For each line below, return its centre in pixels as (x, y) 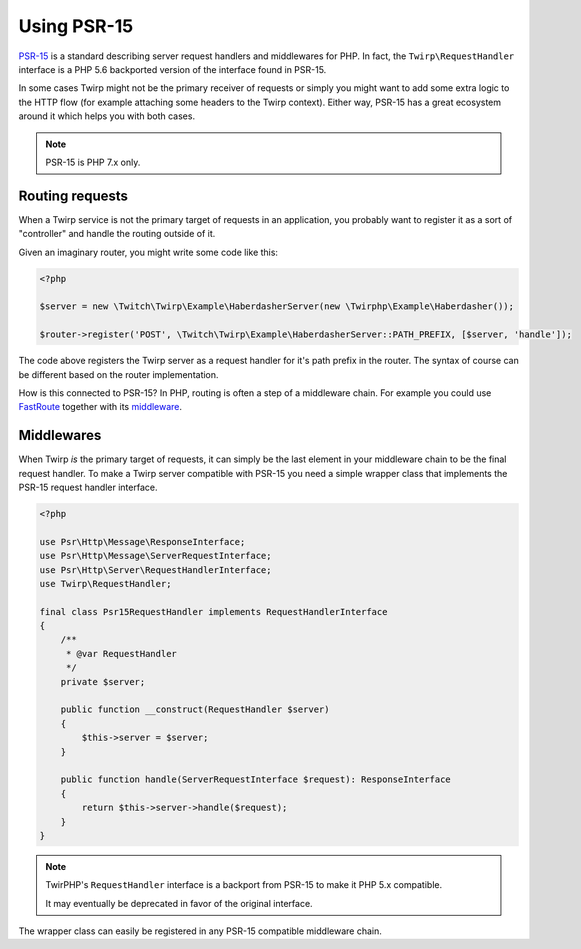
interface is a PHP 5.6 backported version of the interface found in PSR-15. (172, 69)
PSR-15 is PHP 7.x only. (93, 162)
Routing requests (73, 195)
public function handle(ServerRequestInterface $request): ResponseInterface (256, 779)
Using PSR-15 (76, 26)
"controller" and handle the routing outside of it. (117, 234)
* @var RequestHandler (121, 653)
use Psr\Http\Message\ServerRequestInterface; (155, 556)
